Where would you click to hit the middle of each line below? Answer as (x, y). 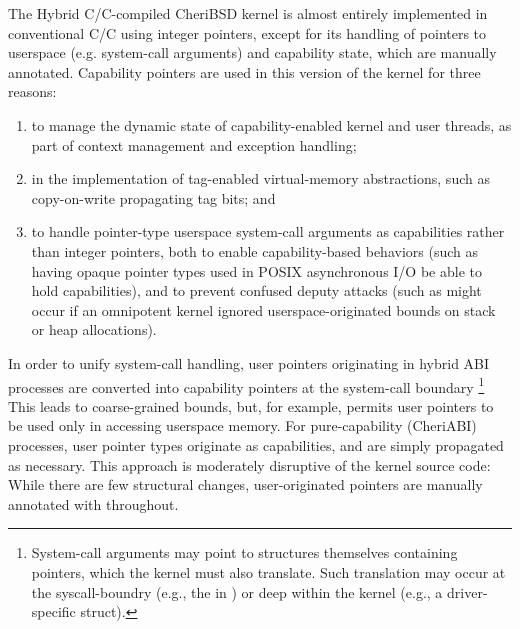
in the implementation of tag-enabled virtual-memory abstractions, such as (260, 178)
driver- (467, 591)
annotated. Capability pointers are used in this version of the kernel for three (244, 71)
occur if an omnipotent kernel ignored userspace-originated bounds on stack (263, 309)
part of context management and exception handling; (194, 144)
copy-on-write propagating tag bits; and (153, 197)
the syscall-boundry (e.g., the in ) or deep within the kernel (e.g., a (237, 591)
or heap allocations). (94, 329)
